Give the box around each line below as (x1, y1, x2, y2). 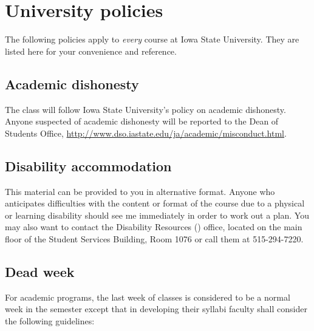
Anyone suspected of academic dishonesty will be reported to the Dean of (5, 115, 279, 128)
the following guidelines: (5, 314, 95, 327)
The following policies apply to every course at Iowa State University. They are (5, 33, 299, 46)
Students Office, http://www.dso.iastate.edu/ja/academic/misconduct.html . (5, 126, 287, 139)
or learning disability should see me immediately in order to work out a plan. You (5, 208, 309, 221)
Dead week (5, 262, 75, 281)
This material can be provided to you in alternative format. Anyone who (5, 185, 275, 197)
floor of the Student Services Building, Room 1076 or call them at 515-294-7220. (5, 232, 304, 245)
